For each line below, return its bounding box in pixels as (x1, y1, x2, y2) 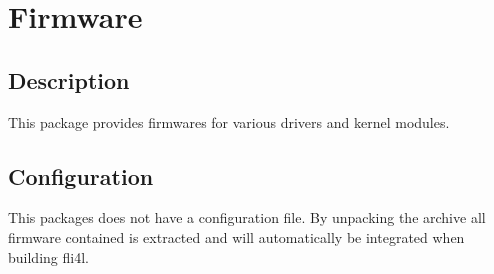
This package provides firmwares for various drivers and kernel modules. (8, 111, 450, 132)
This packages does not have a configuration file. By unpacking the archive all (8, 207, 486, 228)
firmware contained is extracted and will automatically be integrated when (8, 226, 465, 247)
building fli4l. (8, 246, 89, 267)
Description (8, 64, 130, 95)
